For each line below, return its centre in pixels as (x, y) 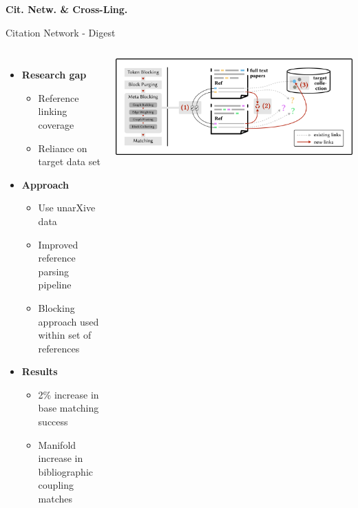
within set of (65, 335)
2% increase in (69, 394)
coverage (56, 124)
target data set (69, 161)
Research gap (54, 75)
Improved (58, 244)
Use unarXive (67, 208)
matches (55, 499)
